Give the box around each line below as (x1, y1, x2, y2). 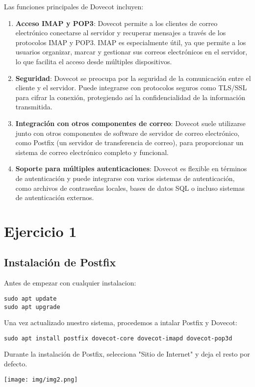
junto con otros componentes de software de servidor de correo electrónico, (15, 128, 240, 138)
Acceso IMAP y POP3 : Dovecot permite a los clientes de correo (15, 18, 218, 28)
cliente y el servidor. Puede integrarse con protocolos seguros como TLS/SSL (15, 82, 247, 93)
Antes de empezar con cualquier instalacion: (4, 278, 136, 288)
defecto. (4, 359, 27, 369)
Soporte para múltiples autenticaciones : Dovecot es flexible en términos (15, 163, 247, 174)
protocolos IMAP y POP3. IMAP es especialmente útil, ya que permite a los (15, 37, 246, 47)
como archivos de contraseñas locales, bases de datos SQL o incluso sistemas (15, 182, 245, 193)
